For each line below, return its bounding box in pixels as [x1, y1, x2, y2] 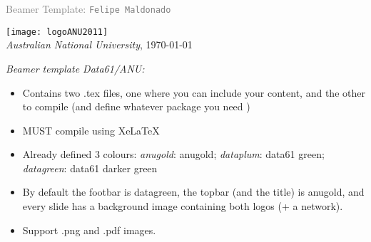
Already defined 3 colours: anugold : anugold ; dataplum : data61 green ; [22, 147, 325, 162]
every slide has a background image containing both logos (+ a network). [22, 199, 343, 214]
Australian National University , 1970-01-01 [6, 37, 193, 52]
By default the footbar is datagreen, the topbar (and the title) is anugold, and [22, 184, 365, 199]
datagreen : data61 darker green [22, 160, 158, 175]
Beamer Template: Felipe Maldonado [6, 1, 171, 16]
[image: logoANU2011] [6, 26, 108, 37]
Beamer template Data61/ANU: [6, 60, 145, 75]
